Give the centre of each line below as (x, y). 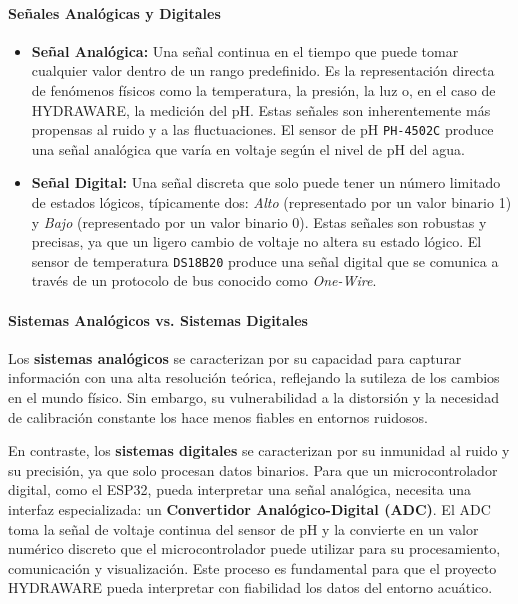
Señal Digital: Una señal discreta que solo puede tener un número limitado (266, 182)
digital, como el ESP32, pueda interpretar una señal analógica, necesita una (240, 489)
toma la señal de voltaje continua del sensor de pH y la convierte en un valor (243, 528)
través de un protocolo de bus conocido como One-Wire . (204, 280)
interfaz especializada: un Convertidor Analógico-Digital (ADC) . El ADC (249, 509)
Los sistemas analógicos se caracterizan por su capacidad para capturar (235, 357)
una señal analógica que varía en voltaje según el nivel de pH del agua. (248, 148)
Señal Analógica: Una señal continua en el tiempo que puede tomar (245, 50)
